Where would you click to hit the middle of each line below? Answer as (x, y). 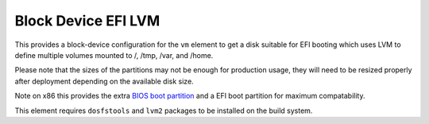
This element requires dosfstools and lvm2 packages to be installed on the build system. (164, 110)
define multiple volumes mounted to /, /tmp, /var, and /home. (114, 55)
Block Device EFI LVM (87, 21)
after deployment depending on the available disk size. (104, 81)
